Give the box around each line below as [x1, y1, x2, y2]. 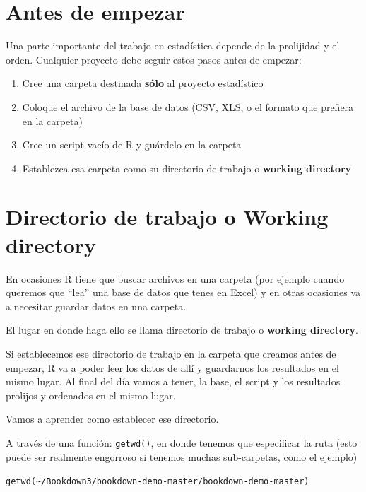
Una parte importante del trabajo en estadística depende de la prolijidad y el [6, 38, 340, 53]
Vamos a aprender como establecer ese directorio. [6, 411, 219, 426]
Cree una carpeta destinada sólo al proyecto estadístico [22, 76, 264, 90]
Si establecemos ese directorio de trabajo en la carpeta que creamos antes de [6, 346, 336, 361]
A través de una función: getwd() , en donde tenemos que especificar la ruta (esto [6, 435, 358, 450]
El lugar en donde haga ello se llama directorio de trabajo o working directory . [6, 322, 359, 337]
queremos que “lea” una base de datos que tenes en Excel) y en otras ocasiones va [6, 285, 360, 300]
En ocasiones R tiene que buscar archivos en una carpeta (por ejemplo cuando [6, 271, 345, 286]
